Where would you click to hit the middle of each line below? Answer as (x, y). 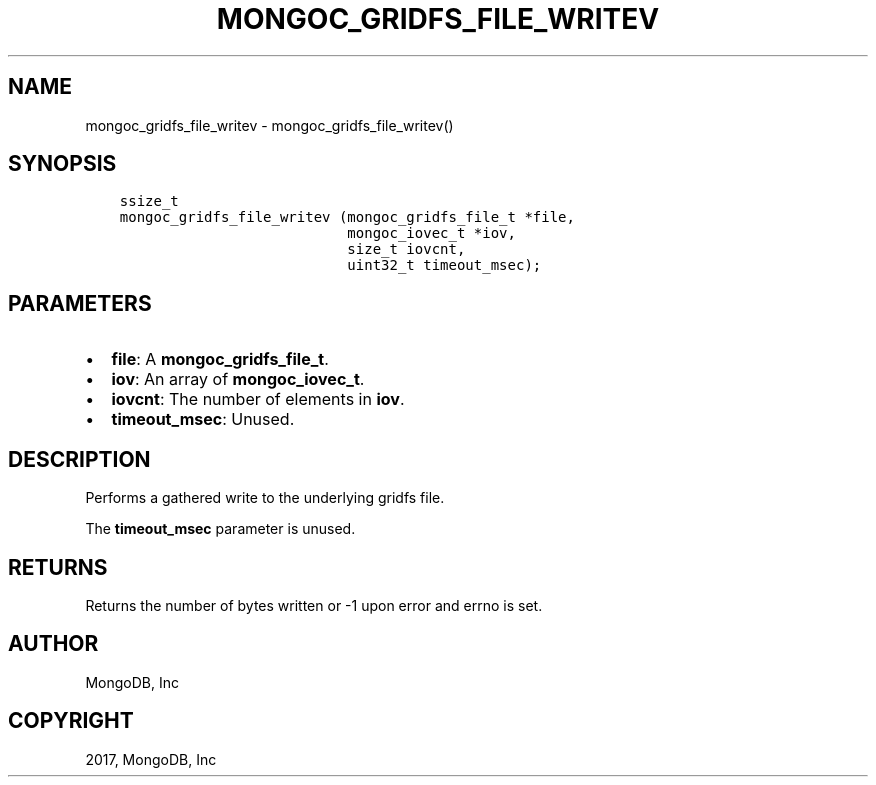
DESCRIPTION (79, 459)
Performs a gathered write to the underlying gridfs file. (265, 498)
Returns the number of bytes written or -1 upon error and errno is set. (314, 605)
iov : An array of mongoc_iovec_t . (238, 379)
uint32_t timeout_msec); (444, 265)
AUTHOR (53, 644)
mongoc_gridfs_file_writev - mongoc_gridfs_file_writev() (269, 125)
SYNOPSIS (62, 164)
